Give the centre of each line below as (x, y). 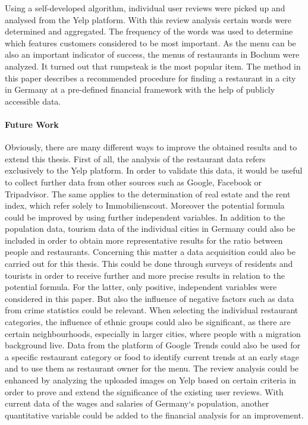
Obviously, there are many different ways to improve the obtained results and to (151, 147)
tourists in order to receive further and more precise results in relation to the (145, 275)
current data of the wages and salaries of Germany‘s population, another (137, 403)
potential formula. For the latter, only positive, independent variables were (141, 287)
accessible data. (33, 101)
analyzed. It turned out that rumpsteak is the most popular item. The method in (153, 66)
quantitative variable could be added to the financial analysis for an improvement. (154, 415)
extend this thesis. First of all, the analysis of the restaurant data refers (135, 158)
